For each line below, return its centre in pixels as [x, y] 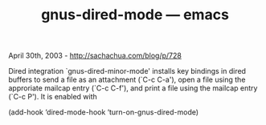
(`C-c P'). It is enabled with [53, 97]
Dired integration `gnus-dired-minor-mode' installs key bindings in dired [127, 71]
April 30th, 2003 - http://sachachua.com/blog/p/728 [95, 56]
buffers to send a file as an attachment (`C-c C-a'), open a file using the [127, 80]
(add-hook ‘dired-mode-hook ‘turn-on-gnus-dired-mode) [104, 112]
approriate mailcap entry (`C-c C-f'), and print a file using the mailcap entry [133, 88]
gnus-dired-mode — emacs [135, 15]
